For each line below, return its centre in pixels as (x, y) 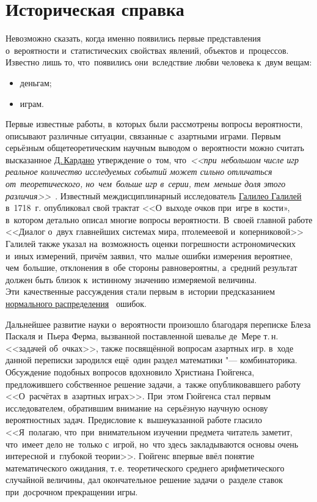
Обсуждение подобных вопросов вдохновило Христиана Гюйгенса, (130, 371)
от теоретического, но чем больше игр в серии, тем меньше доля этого (146, 184)
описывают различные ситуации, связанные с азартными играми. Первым (143, 135)
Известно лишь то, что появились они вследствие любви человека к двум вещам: (159, 62)
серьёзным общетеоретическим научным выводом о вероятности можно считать (155, 148)
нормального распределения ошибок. (76, 303)
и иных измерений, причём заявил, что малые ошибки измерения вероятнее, (149, 255)
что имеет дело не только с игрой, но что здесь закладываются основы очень (152, 444)
